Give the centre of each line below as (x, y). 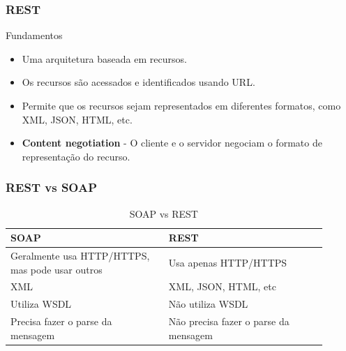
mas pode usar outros (57, 269)
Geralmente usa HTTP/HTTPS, (80, 256)
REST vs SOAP (52, 187)
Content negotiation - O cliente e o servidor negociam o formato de (172, 143)
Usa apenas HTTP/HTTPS (228, 262)
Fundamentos (34, 35)
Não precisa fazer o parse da (229, 321)
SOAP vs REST (164, 213)
